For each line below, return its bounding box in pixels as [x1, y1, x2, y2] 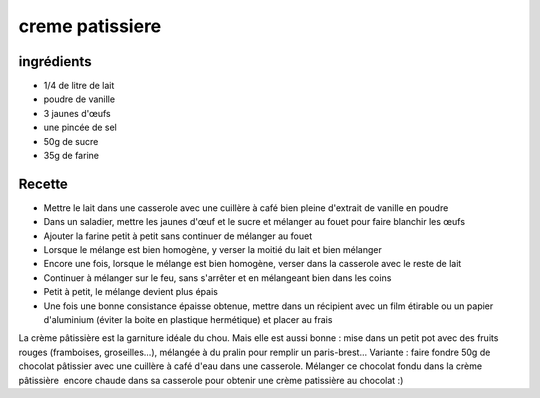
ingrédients [18, 53, 92, 70]
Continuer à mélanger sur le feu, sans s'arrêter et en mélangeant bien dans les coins [43, 271, 392, 284]
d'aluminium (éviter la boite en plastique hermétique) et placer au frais [43, 314, 333, 326]
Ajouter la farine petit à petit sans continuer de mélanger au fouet [43, 230, 313, 242]
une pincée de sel [43, 121, 117, 134]
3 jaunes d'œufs [43, 107, 111, 119]
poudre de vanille [43, 93, 115, 105]
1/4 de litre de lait [43, 80, 115, 92]
